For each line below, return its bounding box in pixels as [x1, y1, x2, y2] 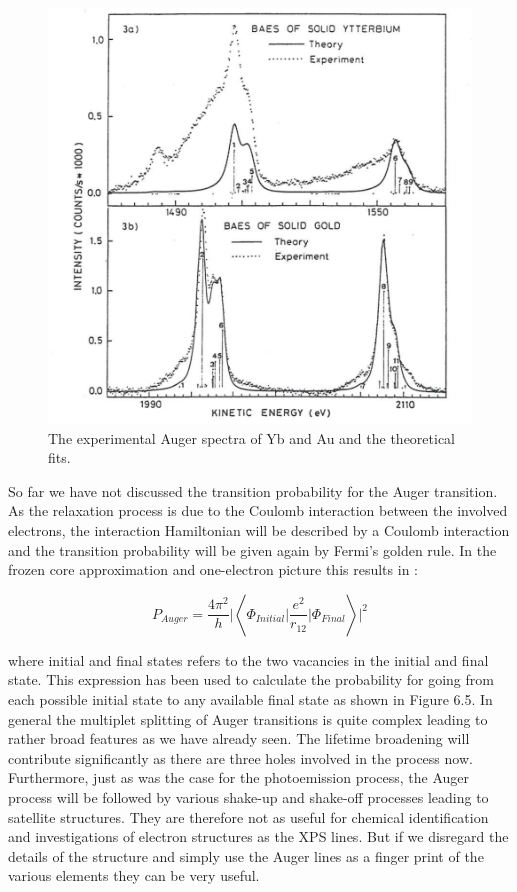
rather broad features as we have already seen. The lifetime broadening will [8, 728, 470, 749]
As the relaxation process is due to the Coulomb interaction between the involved [8, 500, 508, 521]
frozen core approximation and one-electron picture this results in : [8, 559, 418, 580]
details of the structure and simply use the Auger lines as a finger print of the [8, 845, 484, 866]
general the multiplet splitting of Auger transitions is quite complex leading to [8, 708, 488, 729]
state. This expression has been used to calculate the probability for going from [8, 669, 494, 690]
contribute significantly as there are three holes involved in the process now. [8, 747, 473, 768]
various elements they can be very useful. [8, 865, 260, 886]
